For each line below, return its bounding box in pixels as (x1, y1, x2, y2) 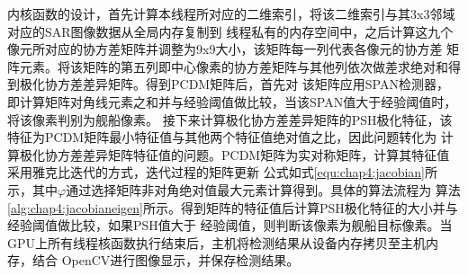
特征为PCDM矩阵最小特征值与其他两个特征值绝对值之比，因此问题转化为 (7, 128, 437, 146)
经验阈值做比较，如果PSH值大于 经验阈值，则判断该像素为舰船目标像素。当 (7, 216, 453, 235)
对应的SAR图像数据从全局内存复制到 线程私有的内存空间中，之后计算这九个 (7, 22, 454, 40)
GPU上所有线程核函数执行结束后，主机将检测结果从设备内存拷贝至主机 (7, 233, 427, 252)
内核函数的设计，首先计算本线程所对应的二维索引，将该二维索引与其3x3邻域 (7, 4, 455, 22)
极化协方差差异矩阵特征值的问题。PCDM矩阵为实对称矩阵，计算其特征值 (19, 145, 450, 164)
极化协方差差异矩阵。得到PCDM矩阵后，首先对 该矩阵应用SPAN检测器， (19, 75, 449, 93)
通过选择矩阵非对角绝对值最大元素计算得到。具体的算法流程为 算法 (66, 180, 461, 199)
